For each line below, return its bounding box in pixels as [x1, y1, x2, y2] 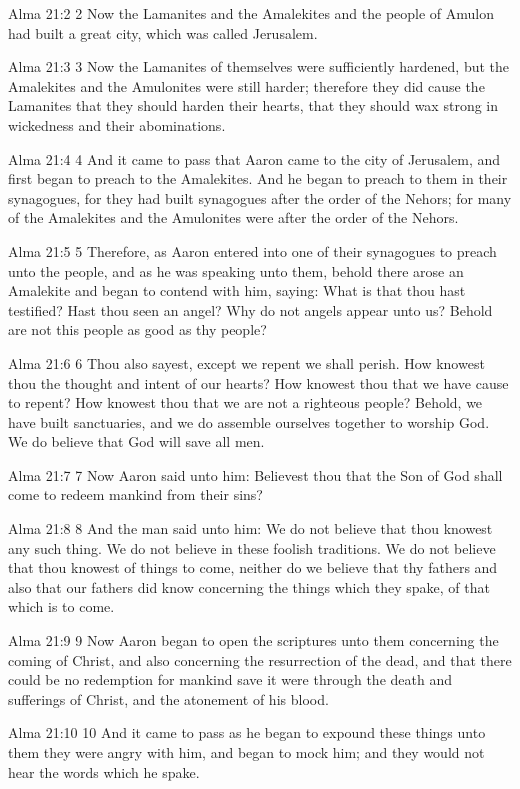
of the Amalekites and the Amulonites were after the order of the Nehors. [8, 207, 459, 228]
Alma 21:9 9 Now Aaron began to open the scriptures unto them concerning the [8, 630, 499, 651]
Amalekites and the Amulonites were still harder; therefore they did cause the [8, 75, 485, 96]
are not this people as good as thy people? [8, 319, 267, 340]
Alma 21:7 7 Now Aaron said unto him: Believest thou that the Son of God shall [8, 464, 503, 485]
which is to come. [8, 596, 115, 617]
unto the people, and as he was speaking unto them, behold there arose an [8, 260, 464, 281]
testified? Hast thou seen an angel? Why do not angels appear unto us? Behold [8, 299, 493, 320]
